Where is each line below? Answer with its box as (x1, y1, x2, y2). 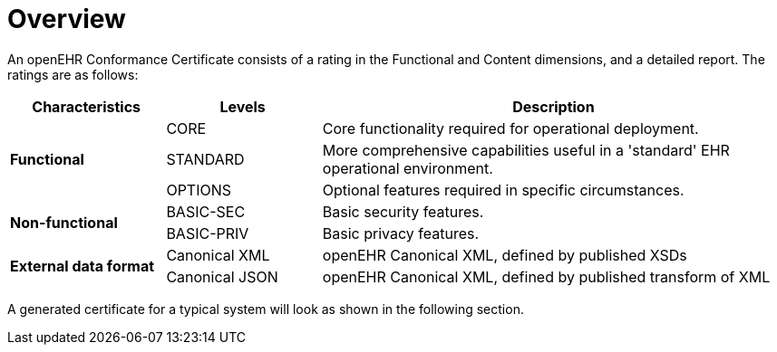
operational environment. (322, 158, 493, 177)
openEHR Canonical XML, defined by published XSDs (322, 245, 687, 264)
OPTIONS (166, 180, 232, 199)
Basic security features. (322, 202, 484, 221)
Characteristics (32, 97, 141, 116)
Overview (7, 4, 126, 34)
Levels (219, 97, 266, 116)
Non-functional (10, 213, 118, 232)
